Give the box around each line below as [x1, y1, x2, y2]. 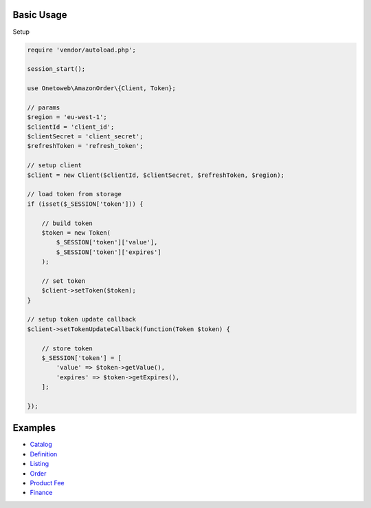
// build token [41, 219, 93, 227]
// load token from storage [27, 190, 122, 198]
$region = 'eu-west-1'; [27, 114, 108, 121]
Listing [30, 460, 49, 468]
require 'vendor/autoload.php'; [27, 45, 137, 54]
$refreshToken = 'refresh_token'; [27, 142, 144, 150]
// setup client [27, 162, 82, 169]
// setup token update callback [27, 315, 137, 324]
